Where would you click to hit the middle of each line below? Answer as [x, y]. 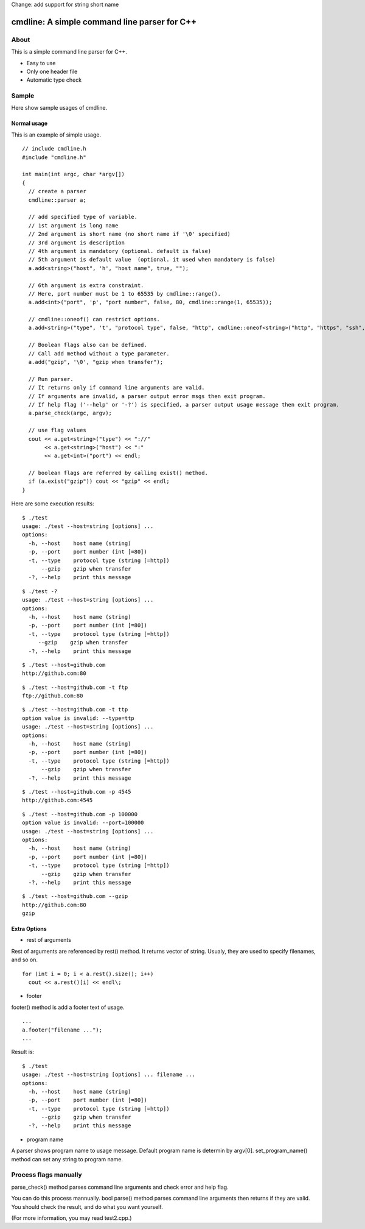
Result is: [23, 1052]
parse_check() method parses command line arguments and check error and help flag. [120, 1187]
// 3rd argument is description [76, 243]
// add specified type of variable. [83, 217]
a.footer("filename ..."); [62, 1030]
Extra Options [29, 929]
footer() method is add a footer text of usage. [68, 1007]
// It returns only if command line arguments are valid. [116, 388]
